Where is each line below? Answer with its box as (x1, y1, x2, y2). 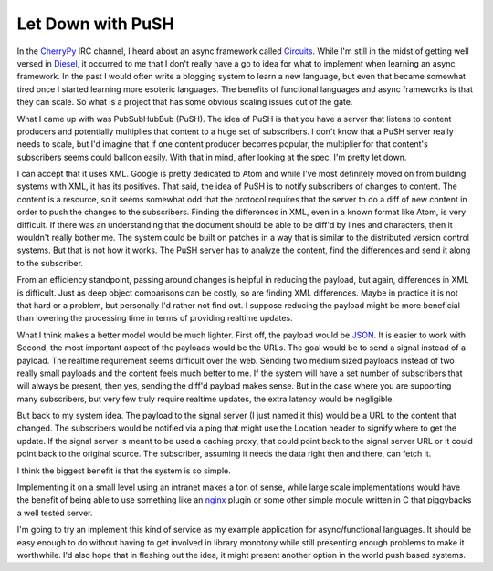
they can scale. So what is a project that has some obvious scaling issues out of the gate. (16, 97, 353, 108)
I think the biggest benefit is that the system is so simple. (16, 465, 232, 476)
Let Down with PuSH (16, 14, 174, 34)
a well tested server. (16, 507, 93, 518)
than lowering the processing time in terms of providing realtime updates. (16, 313, 293, 324)
